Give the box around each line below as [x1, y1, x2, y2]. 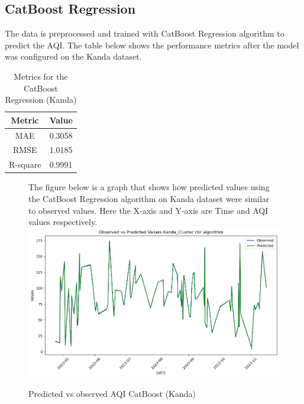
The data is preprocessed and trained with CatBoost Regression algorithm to [5, 27, 284, 40]
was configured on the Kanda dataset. [5, 50, 142, 63]
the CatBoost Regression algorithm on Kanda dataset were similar [28, 192, 270, 204]
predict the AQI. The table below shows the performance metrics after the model [5, 38, 299, 51]
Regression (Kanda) [5, 93, 77, 106]
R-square [9, 158, 41, 171]
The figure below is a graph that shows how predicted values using [28, 181, 270, 193]
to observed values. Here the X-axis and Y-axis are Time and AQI [28, 204, 269, 216]
